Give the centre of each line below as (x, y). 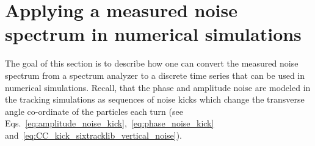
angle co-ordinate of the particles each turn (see (94, 111)
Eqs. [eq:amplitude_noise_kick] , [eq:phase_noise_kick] (110, 123)
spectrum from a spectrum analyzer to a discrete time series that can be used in (155, 75)
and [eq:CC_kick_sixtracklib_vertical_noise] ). (93, 135)
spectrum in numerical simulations (153, 34)
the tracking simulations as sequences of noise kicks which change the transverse (155, 99)
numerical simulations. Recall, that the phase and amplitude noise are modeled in (158, 87)
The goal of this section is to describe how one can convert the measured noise (152, 63)
